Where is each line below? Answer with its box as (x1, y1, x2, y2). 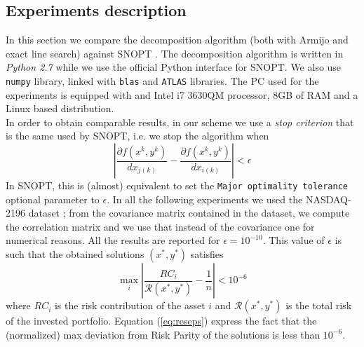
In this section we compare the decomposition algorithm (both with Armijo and (6, 32, 349, 47)
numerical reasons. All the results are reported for (6, 233, 220, 247)
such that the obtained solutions (6, 247, 144, 261)
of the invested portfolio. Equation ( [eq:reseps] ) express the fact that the (6, 313, 317, 328)
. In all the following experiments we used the (107, 191, 303, 206)
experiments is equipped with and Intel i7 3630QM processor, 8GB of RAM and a (6, 87, 358, 102)
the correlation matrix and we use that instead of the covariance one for (6, 219, 315, 233)
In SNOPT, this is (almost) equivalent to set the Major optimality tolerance (6, 178, 349, 193)
